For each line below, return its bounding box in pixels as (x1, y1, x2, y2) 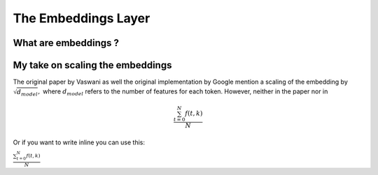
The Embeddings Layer (13, 10, 150, 26)
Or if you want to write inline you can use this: (13, 138, 145, 146)
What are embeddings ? (13, 37, 119, 49)
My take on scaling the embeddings (13, 59, 172, 71)
